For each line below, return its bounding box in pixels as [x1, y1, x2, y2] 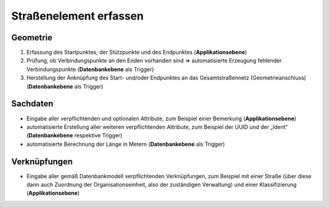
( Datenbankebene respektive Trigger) [26, 132, 122, 139]
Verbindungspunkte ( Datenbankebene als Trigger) [26, 65, 155, 73]
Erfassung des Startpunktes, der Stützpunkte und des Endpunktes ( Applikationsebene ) [26, 49, 247, 56]
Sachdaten [11, 98, 54, 109]
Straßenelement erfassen [11, 9, 144, 23]
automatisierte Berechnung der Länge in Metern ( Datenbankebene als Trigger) [26, 140, 225, 148]
